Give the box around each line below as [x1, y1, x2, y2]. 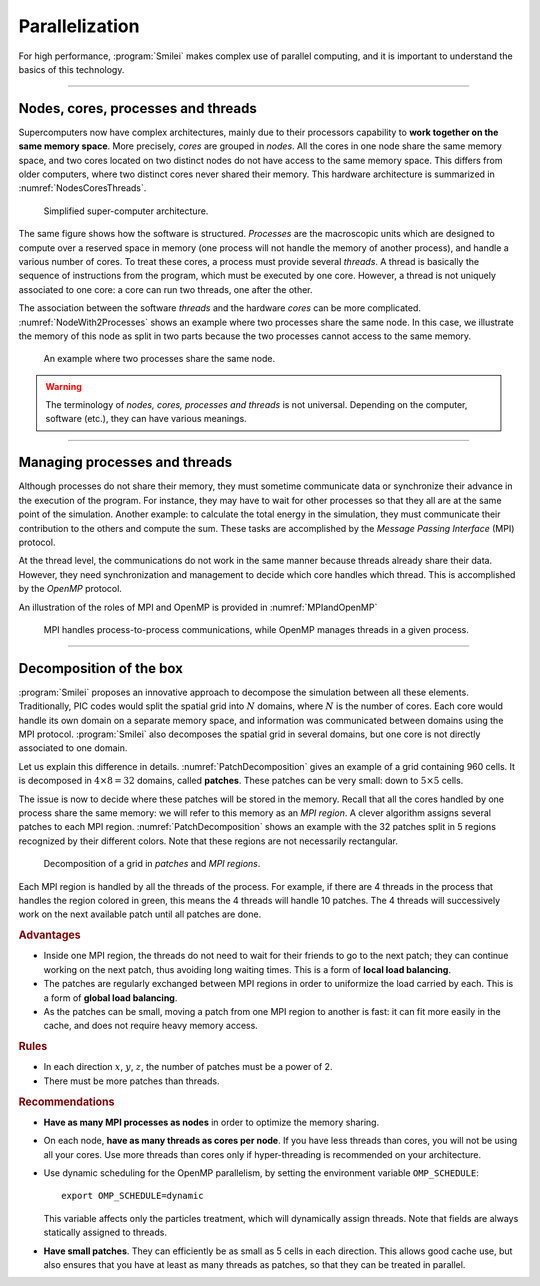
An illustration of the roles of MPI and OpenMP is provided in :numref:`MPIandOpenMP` [18, 601, 378, 613]
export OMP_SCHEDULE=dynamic [61, 1190, 204, 1202]
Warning [45, 380, 82, 392]
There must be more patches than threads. [43, 1075, 220, 1087]
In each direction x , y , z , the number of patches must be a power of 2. [43, 1061, 333, 1073]
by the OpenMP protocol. [18, 583, 122, 595]
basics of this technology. [18, 63, 125, 75]
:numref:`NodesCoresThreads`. [18, 182, 147, 194]
